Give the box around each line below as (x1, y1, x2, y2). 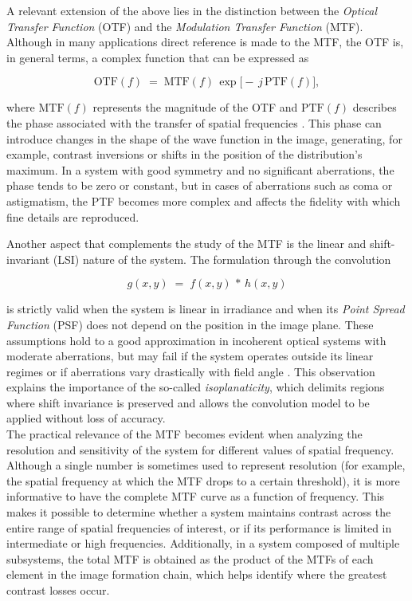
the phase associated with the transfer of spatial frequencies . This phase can (6, 114, 382, 131)
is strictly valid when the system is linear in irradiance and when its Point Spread (6, 300, 405, 317)
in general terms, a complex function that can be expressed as (6, 49, 309, 65)
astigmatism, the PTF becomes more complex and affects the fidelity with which (6, 192, 401, 209)
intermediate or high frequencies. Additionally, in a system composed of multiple (6, 535, 400, 552)
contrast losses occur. (6, 582, 110, 598)
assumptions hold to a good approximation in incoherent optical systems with (6, 332, 386, 348)
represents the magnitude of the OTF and (92, 99, 298, 116)
